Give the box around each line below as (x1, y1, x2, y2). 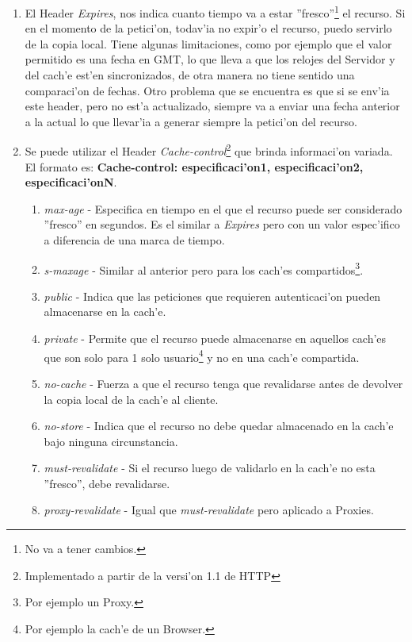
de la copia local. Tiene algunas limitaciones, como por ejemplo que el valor (25, 35, 392, 52)
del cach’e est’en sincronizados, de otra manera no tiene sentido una (25, 67, 355, 83)
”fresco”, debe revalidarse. (44, 475, 170, 491)
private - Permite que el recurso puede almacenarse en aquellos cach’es (44, 330, 387, 347)
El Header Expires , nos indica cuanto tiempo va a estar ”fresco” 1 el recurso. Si (25, 2, 406, 21)
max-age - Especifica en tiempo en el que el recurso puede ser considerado (44, 200, 402, 217)
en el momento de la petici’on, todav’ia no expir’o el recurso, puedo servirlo (25, 20, 392, 37)
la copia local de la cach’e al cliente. (44, 390, 219, 407)
